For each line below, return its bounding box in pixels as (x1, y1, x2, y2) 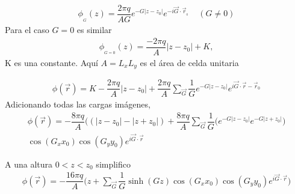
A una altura (5, 157, 53, 170)
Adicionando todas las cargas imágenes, (5, 98, 151, 111)
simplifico (96, 157, 131, 170)
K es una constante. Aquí (5, 56, 98, 68)
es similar (76, 23, 112, 36)
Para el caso (5, 23, 49, 36)
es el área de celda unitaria (140, 56, 239, 68)
